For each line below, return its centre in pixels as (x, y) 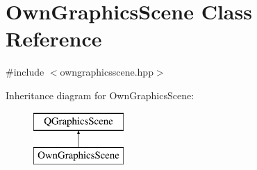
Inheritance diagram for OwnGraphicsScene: (100, 95)
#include (25, 72)
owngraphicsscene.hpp (107, 72)
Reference (54, 39)
